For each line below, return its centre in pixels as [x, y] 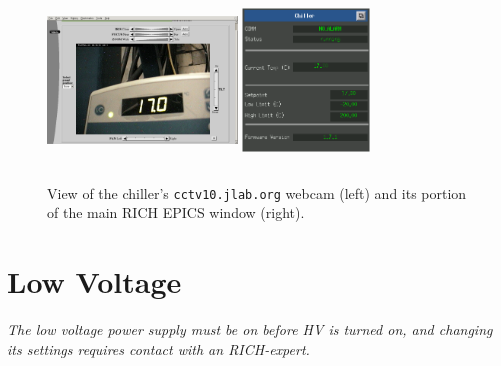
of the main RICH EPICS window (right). [176, 212]
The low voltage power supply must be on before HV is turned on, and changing [250, 329]
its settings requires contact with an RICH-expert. [158, 348]
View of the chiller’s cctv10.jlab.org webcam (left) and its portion [257, 192]
